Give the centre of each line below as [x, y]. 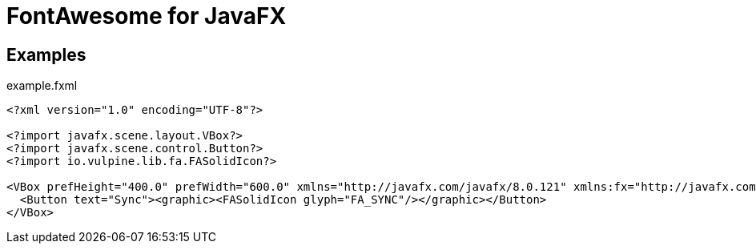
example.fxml [42, 86]
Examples [46, 54]
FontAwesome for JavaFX [147, 16]
